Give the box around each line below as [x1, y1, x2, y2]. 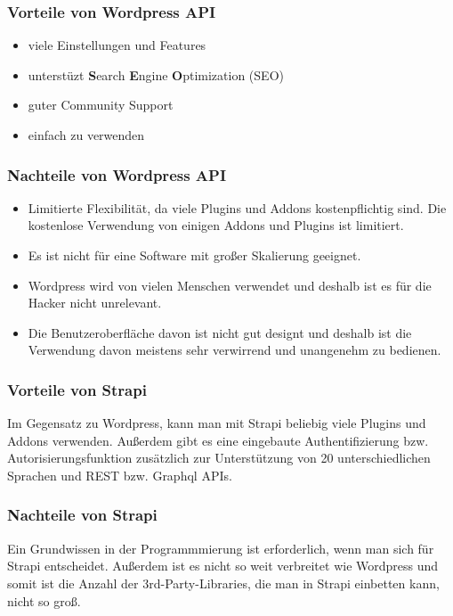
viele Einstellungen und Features [28, 36, 206, 54]
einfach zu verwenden [28, 126, 145, 144]
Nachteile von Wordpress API [7, 163, 227, 185]
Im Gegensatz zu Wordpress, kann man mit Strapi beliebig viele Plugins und [7, 414, 426, 432]
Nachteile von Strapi [7, 504, 158, 526]
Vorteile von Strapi [7, 378, 147, 400]
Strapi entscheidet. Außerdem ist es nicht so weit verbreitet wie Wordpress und [7, 556, 439, 575]
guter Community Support [28, 95, 174, 114]
